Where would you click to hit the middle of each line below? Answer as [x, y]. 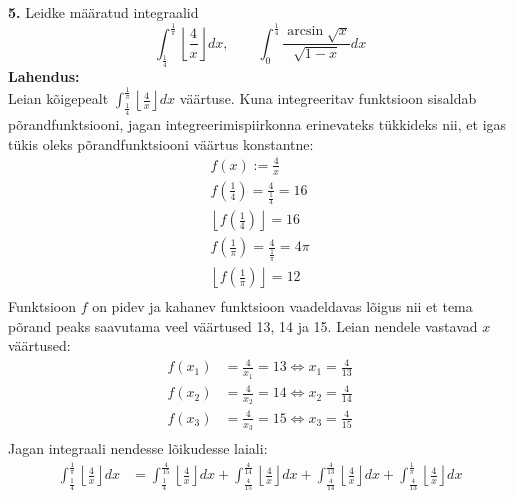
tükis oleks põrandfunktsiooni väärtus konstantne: [161, 143]
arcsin [305, 30]
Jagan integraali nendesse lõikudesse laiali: [138, 448]
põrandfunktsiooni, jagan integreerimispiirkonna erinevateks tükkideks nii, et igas [257, 124]
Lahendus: [44, 76]
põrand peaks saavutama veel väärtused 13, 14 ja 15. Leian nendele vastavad [243, 325]
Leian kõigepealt [58, 98]
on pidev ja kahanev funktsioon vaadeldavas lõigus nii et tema [282, 306]
